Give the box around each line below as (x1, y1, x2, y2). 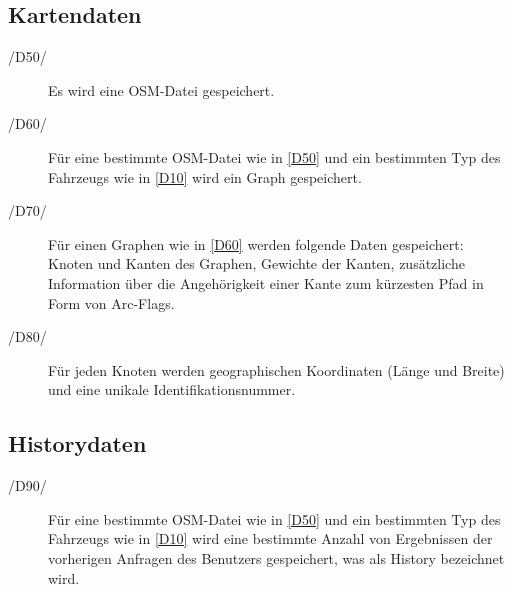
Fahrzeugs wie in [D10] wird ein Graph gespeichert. (48, 166, 362, 187)
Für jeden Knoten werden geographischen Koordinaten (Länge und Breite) (48, 359, 505, 380)
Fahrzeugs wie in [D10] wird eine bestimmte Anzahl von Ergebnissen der (48, 528, 493, 549)
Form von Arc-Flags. (48, 292, 175, 313)
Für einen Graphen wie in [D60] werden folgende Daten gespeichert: (48, 233, 464, 254)
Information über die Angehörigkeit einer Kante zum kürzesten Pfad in (48, 272, 484, 293)
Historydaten (8, 428, 147, 459)
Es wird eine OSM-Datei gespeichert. (48, 79, 275, 100)
